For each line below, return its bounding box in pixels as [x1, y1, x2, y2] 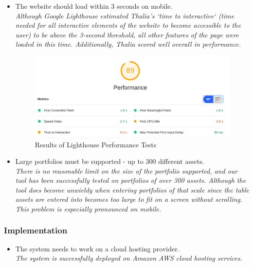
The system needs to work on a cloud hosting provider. [15, 243, 180, 253]
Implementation [4, 224, 68, 236]
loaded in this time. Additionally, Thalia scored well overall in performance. [15, 39, 241, 49]
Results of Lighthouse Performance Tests [35, 140, 157, 150]
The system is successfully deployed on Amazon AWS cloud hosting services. [15, 253, 243, 263]
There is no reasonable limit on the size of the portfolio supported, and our [15, 165, 238, 176]
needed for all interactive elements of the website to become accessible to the [15, 20, 241, 30]
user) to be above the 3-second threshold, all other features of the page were [15, 29, 239, 39]
